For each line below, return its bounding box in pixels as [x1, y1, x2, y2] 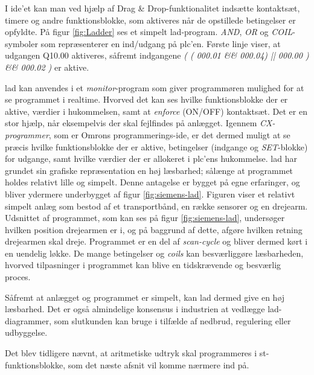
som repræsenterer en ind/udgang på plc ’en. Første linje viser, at [40, 37, 281, 50]
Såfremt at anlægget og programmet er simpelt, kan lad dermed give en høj [5, 290, 285, 303]
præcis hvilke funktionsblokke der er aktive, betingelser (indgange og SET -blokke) [5, 140, 308, 153]
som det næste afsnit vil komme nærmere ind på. [68, 358, 249, 371]
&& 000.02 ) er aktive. [5, 60, 89, 73]
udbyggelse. [5, 326, 48, 339]
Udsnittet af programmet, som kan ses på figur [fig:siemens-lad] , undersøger [5, 211, 285, 224]
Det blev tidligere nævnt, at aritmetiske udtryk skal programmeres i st [5, 347, 266, 359]
